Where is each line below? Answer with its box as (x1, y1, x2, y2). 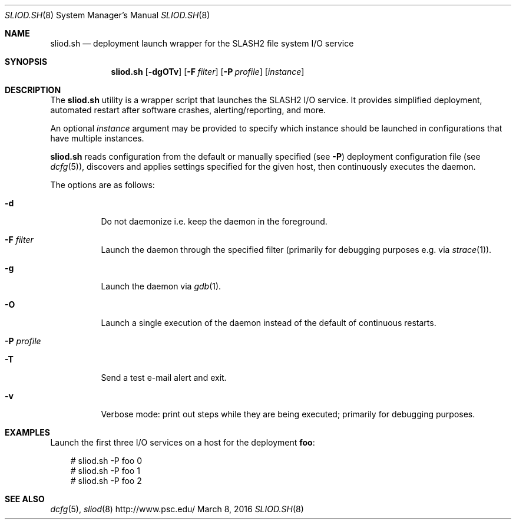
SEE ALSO (5, 494, 45, 504)
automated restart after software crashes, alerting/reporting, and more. (50, 105, 326, 115)
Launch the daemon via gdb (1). (101, 281, 221, 291)
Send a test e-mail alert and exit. (101, 373, 227, 383)
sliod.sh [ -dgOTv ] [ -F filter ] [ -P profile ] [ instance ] (111, 67, 305, 77)
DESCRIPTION (5, 85, 61, 95)
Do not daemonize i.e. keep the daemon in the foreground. (101, 216, 328, 226)
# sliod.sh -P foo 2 (70, 476, 142, 486)
